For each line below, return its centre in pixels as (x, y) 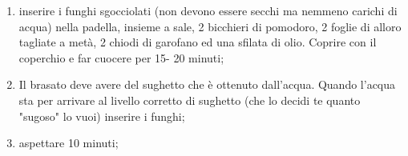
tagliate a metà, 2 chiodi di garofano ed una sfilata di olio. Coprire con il (198, 42)
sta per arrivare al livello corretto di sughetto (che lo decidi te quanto (190, 100)
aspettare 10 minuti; (69, 143)
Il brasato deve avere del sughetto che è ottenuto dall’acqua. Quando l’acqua (207, 84)
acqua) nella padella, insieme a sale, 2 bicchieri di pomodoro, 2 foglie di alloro (210, 26)
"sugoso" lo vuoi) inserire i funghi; (102, 116)
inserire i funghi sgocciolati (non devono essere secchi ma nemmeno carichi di (208, 10)
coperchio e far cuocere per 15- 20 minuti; (121, 57)
